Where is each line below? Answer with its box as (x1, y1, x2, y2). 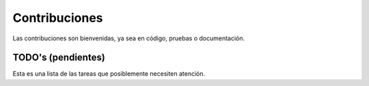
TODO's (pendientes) (12, 52, 105, 63)
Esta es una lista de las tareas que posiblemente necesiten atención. (12, 70, 206, 78)
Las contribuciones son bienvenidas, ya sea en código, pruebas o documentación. (12, 34, 245, 42)
